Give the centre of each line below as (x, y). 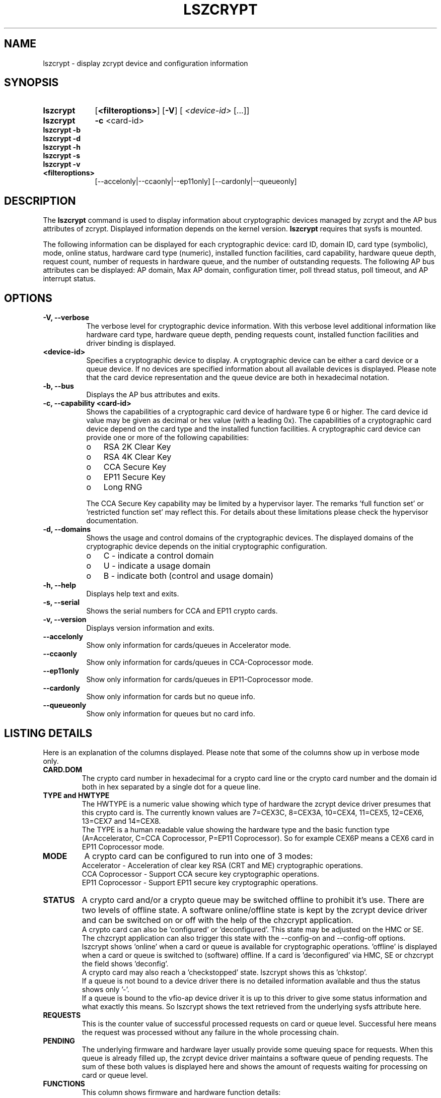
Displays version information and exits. (150, 628)
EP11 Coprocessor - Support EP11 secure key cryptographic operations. (200, 882)
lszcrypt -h (62, 147)
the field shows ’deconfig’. (125, 963)
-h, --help (59, 585)
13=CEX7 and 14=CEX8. (121, 821)
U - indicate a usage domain (157, 566)
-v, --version (65, 620)
